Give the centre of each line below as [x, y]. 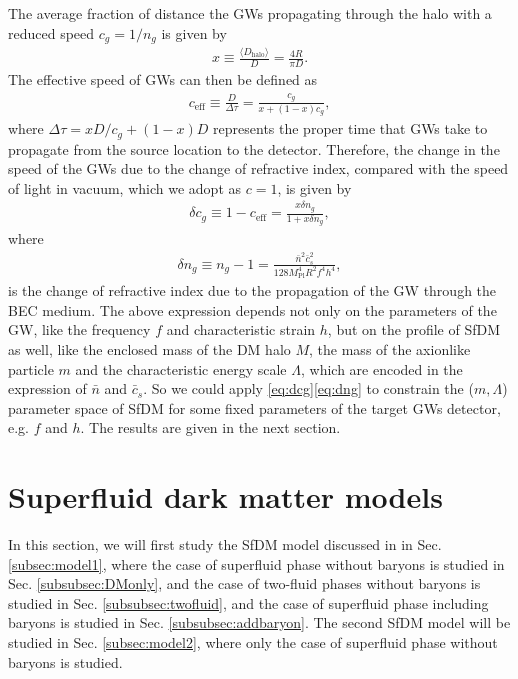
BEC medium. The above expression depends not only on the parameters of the [252, 309]
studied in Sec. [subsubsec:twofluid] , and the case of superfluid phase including [248, 602]
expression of [47, 388]
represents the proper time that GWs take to [350, 128]
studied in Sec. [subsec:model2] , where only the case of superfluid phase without [253, 642]
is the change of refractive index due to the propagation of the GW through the [252, 290]
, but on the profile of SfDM [414, 329]
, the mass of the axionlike [390, 348]
